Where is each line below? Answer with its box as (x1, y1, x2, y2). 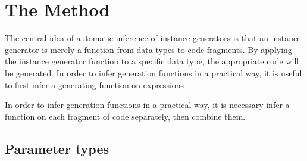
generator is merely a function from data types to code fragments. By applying (5, 43, 292, 55)
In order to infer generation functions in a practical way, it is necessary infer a (5, 98, 290, 111)
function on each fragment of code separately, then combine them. (5, 110, 246, 122)
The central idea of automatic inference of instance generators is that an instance (5, 32, 301, 44)
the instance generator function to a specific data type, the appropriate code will (5, 55, 299, 67)
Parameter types (5, 139, 109, 157)
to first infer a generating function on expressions (5, 78, 184, 91)
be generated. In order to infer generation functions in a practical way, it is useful (5, 66, 302, 79)
